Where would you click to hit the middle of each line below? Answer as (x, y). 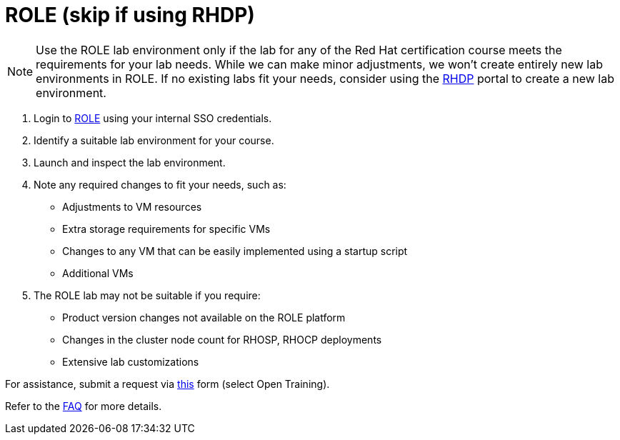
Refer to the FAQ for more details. (84, 406)
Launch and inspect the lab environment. (130, 162)
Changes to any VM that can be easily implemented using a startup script (235, 251)
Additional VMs (98, 273)
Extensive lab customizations (131, 361)
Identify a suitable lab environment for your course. (154, 140)
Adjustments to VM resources (132, 206)
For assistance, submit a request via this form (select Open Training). (167, 384)
